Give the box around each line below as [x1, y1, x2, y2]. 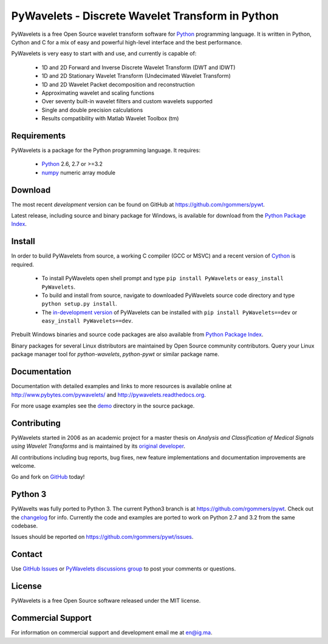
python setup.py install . [41, 300, 117, 307]
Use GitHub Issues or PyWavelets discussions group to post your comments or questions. [11, 565, 236, 572]
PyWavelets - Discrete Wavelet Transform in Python [11, 9, 279, 22]
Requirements [11, 131, 66, 141]
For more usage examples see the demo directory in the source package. [11, 402, 195, 409]
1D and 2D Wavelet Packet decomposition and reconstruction [41, 81, 195, 88]
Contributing [11, 418, 61, 428]
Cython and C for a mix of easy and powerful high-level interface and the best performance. [11, 38, 242, 46]
